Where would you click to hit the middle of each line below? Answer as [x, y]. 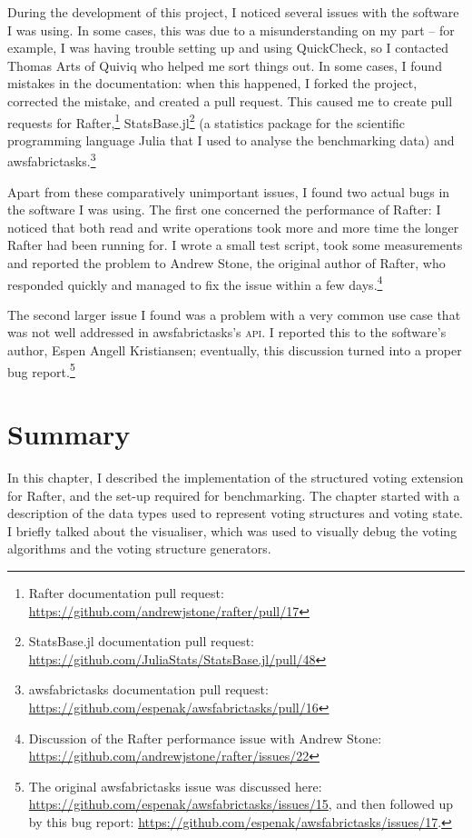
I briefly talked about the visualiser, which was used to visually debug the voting [232, 530]
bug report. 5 [41, 370]
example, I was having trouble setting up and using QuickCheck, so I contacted [228, 48]
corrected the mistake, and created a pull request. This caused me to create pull [230, 100]
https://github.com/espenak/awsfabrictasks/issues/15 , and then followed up [241, 804]
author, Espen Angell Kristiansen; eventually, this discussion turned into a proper [235, 350]
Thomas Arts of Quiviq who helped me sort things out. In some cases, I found [225, 65]
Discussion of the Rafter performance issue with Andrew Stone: [205, 738]
